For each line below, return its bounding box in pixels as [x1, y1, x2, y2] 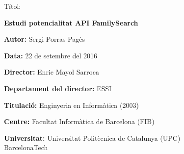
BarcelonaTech [4, 142, 48, 153]
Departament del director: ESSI [4, 83, 112, 93]
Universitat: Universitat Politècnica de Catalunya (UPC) [4, 132, 181, 143]
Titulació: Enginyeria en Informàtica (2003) [4, 100, 139, 110]
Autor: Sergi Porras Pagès [4, 34, 85, 44]
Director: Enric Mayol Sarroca [4, 67, 100, 77]
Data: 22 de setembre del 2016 [4, 50, 98, 60]
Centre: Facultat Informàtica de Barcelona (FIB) [4, 116, 155, 127]
